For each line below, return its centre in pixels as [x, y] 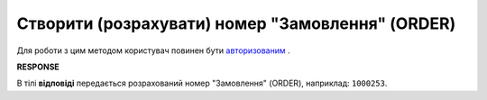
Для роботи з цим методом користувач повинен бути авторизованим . [153, 50]
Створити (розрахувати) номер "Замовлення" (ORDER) [236, 23]
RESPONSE [38, 67]
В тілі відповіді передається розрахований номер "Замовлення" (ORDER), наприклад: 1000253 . [202, 83]
